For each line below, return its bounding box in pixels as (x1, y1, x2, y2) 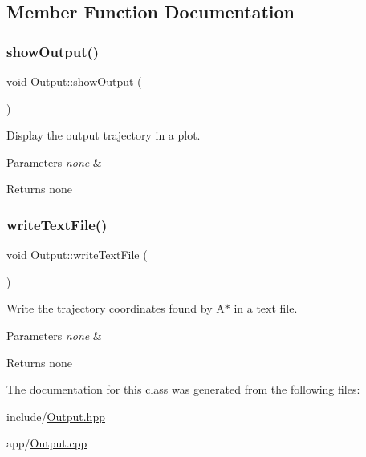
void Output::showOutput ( (6, 73, 142, 89)
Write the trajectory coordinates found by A (6, 300, 225, 317)
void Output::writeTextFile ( (6, 246, 148, 263)
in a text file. (234, 300, 298, 317)
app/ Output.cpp (6, 435, 87, 451)
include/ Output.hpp (6, 407, 105, 424)
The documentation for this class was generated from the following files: (6, 381, 360, 398)
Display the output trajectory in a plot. (6, 127, 201, 144)
